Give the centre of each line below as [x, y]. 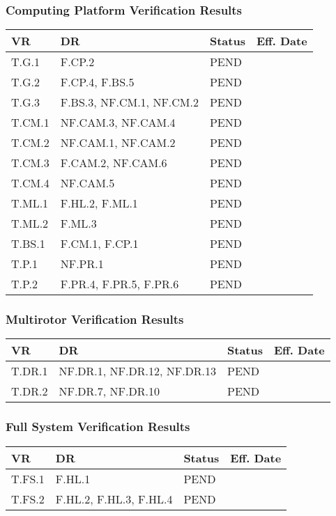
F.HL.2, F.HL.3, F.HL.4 [114, 499]
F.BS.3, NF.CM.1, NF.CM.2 [129, 102]
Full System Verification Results [98, 427]
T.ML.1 [30, 203]
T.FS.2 [28, 499]
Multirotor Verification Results [95, 319]
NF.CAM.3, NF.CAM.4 [118, 123]
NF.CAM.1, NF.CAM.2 [118, 143]
